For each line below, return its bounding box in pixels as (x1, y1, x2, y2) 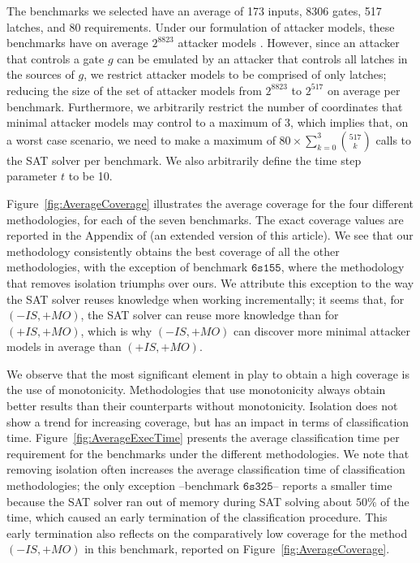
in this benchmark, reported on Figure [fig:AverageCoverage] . (84, 540, 390, 557)
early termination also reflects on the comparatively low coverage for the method (6, 524, 408, 541)
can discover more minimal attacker (234, 322, 410, 339)
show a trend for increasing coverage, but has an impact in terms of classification (6, 413, 409, 430)
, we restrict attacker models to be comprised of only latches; (84, 66, 387, 83)
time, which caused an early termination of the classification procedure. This (6, 509, 388, 526)
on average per (327, 81, 401, 98)
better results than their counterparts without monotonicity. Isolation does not (6, 397, 398, 414)
